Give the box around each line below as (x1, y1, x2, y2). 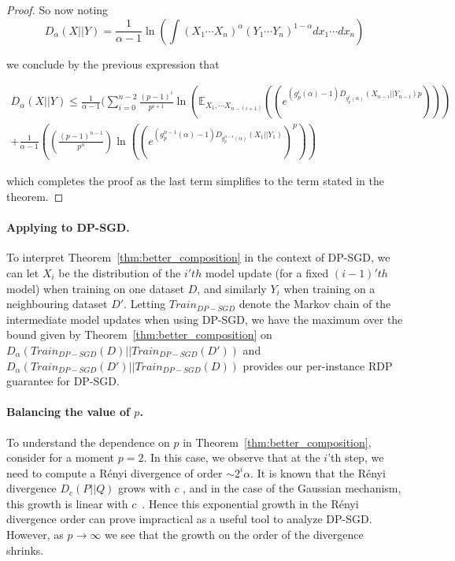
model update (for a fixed (205, 264, 329, 280)
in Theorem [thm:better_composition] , (183, 433, 372, 450)
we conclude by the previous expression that (6, 55, 220, 72)
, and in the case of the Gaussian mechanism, (183, 480, 401, 496)
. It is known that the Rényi (250, 464, 386, 481)
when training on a (283, 280, 375, 296)
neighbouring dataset (6, 295, 108, 312)
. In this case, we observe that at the (143, 449, 320, 466)
